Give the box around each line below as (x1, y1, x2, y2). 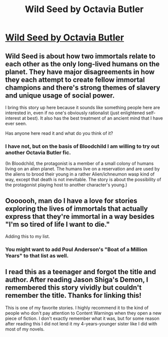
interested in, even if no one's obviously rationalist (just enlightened (5, 110, 145, 116)
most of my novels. (5, 326, 45, 332)
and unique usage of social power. (5, 91, 115, 100)
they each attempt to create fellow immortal (5, 75, 145, 84)
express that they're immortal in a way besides (5, 212, 154, 221)
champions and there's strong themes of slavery (5, 83, 160, 92)
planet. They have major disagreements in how (5, 67, 155, 76)
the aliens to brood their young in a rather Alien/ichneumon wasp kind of (5, 171, 155, 177)
